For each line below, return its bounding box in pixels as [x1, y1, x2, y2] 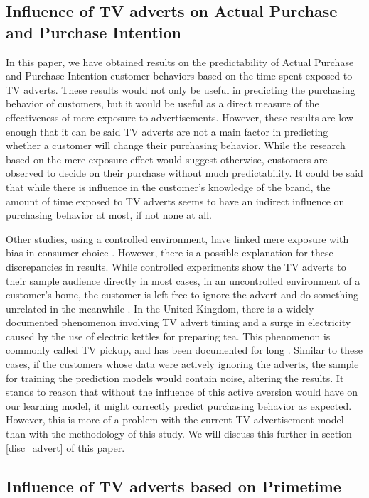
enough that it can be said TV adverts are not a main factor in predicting [6, 124, 328, 139]
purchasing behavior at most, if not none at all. [6, 207, 212, 222]
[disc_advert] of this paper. [6, 440, 125, 455]
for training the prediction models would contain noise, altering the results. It [6, 370, 344, 385]
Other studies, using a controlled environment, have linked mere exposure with [6, 231, 349, 246]
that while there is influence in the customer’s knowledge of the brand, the [6, 179, 331, 194]
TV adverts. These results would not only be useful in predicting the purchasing [6, 82, 355, 97]
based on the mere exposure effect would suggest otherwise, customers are [6, 151, 328, 166]
